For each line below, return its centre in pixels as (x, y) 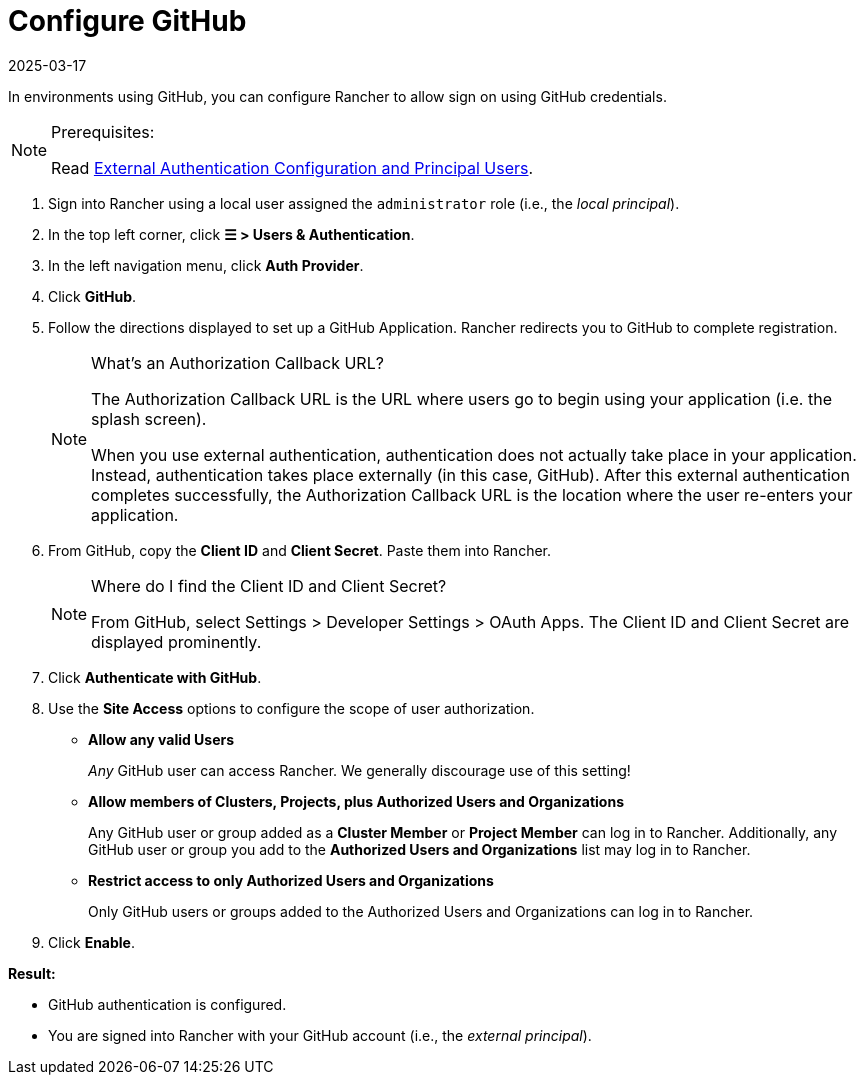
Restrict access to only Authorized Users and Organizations (291, 880)
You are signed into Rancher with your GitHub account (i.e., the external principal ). (320, 1035)
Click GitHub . (92, 296)
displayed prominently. (176, 641)
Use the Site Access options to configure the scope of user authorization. (291, 708)
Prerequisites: (103, 131)
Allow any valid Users (161, 739)
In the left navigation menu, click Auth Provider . (206, 265)
